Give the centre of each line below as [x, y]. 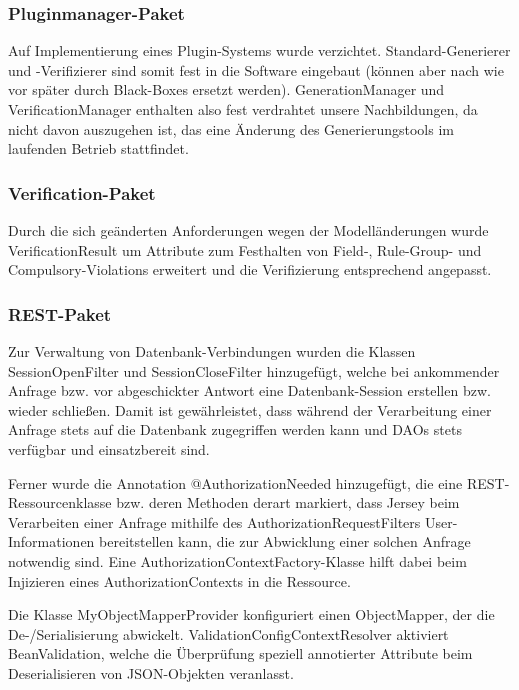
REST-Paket [60, 313]
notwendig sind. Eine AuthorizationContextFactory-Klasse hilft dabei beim [237, 560]
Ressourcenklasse [60, 502]
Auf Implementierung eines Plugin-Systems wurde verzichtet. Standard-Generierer [259, 50]
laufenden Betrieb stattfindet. [98, 148]
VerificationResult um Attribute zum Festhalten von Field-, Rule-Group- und [245, 249]
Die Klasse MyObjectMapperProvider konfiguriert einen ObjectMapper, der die [251, 614]
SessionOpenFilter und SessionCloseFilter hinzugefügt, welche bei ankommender [254, 370]
